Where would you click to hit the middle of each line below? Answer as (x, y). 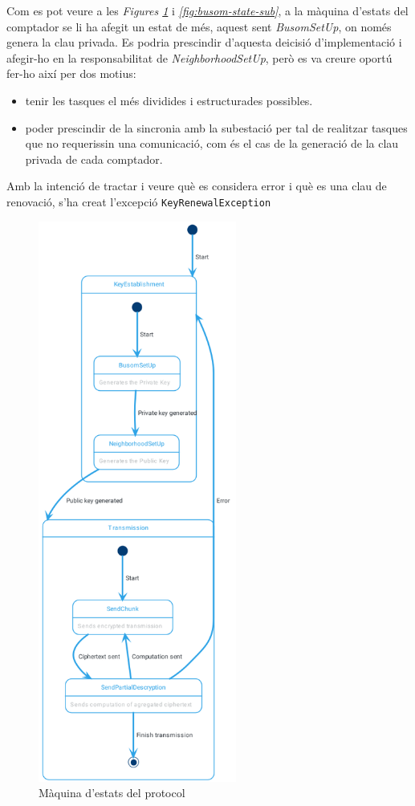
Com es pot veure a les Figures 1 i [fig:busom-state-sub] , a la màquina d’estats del (207, 10)
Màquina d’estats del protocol (112, 793)
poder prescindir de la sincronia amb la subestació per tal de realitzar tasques (216, 127)
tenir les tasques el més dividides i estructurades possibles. (169, 100)
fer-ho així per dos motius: (71, 73)
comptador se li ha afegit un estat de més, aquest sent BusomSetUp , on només (199, 26)
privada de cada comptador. (94, 159)
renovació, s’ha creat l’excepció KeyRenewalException (139, 201)
